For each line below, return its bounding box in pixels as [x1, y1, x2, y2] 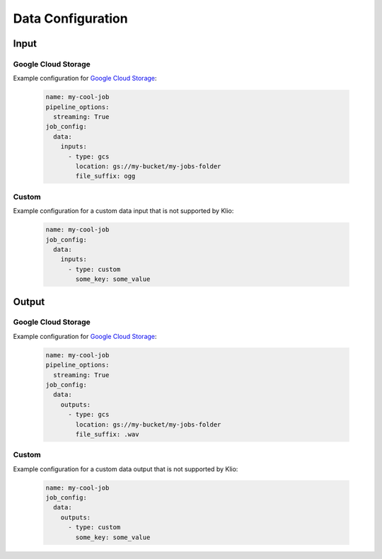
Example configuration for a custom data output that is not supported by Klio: [13, 464, 238, 473]
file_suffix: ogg [75, 172, 136, 180]
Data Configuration [13, 11, 128, 26]
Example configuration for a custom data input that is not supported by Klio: [13, 207, 234, 215]
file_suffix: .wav [75, 430, 139, 438]
